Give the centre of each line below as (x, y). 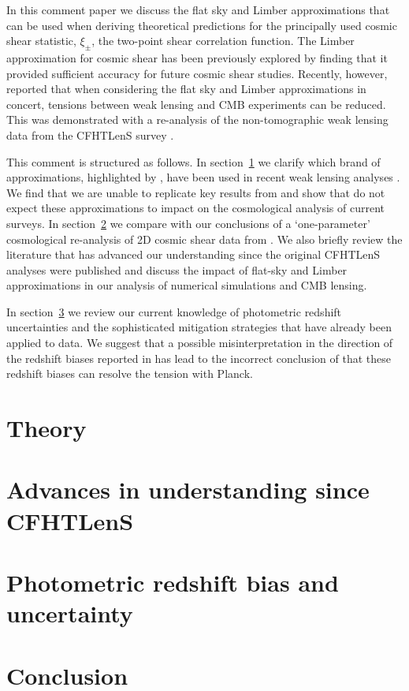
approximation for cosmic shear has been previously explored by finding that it (197, 57)
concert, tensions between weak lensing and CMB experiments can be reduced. (196, 104)
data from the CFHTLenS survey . (90, 134)
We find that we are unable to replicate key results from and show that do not (196, 192)
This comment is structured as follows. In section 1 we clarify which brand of (193, 161)
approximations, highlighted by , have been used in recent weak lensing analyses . (203, 177)
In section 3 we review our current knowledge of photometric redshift (174, 311)
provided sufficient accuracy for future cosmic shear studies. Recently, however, (197, 73)
